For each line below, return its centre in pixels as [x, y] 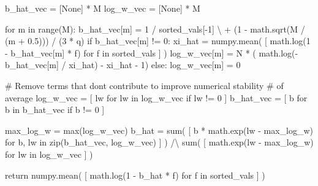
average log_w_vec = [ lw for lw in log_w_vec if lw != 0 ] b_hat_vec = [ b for [156, 97]
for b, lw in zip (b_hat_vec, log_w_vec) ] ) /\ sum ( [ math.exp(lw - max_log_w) [159, 142]
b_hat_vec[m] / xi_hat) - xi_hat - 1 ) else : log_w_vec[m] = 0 [123, 65]
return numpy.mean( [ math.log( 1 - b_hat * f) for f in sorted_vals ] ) [135, 175]
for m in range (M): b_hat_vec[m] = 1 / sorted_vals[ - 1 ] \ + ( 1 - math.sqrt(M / [155, 29]
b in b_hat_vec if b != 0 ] [55, 110]
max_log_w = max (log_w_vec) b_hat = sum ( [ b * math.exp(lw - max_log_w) [159, 130]
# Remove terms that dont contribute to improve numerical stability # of [144, 85]
